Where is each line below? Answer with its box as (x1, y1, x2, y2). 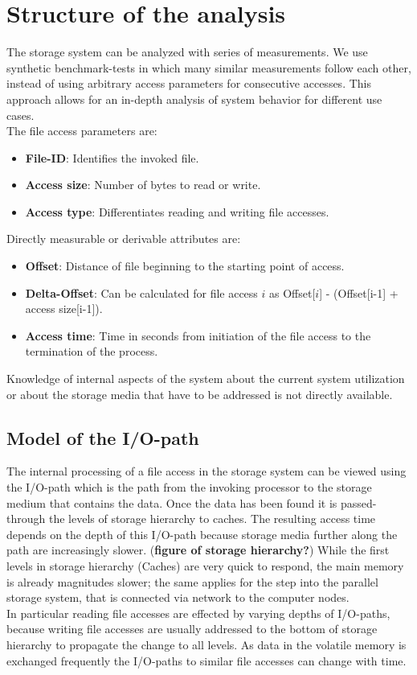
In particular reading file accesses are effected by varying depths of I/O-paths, (6, 604, 390, 621)
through (6, 510, 46, 527)
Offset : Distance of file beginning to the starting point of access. (25, 257, 345, 274)
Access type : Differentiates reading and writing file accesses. (25, 203, 329, 220)
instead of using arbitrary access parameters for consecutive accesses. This (6, 75, 371, 92)
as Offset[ (269, 284, 316, 301)
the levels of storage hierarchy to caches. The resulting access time (48, 510, 376, 527)
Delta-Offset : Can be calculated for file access (25, 284, 258, 301)
